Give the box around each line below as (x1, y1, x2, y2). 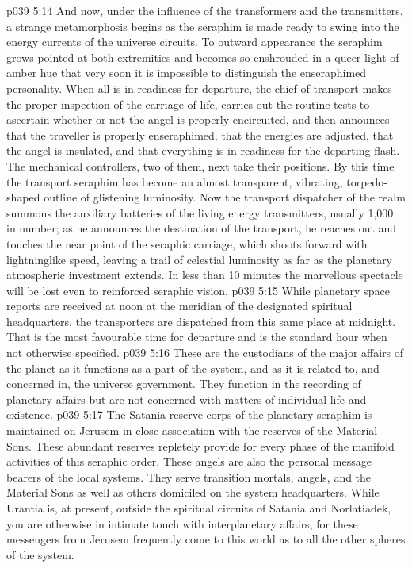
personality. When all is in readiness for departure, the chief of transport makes (6, 79, 392, 96)
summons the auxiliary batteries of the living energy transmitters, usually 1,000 (6, 204, 394, 221)
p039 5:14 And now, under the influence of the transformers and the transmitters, (6, 2, 403, 18)
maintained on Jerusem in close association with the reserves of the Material (6, 422, 378, 439)
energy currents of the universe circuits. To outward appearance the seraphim (6, 33, 383, 50)
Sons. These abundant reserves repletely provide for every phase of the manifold (6, 437, 395, 454)
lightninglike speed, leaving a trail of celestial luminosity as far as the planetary (6, 251, 393, 267)
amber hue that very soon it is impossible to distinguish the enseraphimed (6, 64, 367, 81)
